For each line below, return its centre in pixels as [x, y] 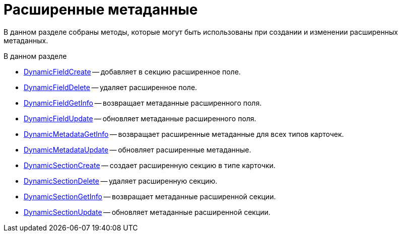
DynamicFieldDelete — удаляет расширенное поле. [111, 87]
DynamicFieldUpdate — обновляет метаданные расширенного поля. [140, 118]
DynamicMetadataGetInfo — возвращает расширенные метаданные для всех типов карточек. [184, 134]
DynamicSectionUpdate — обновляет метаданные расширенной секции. [147, 212]
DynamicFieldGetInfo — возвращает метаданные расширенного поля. [143, 103]
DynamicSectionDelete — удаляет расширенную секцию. [121, 181]
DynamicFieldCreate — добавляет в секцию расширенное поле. [132, 71]
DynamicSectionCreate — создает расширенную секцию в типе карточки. [150, 165]
